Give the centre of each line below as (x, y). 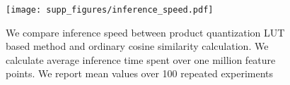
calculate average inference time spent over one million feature (141, 59)
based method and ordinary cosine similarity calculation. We (137, 46)
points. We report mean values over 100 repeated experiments (140, 73)
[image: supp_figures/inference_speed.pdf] (110, 10)
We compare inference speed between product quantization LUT (145, 32)
